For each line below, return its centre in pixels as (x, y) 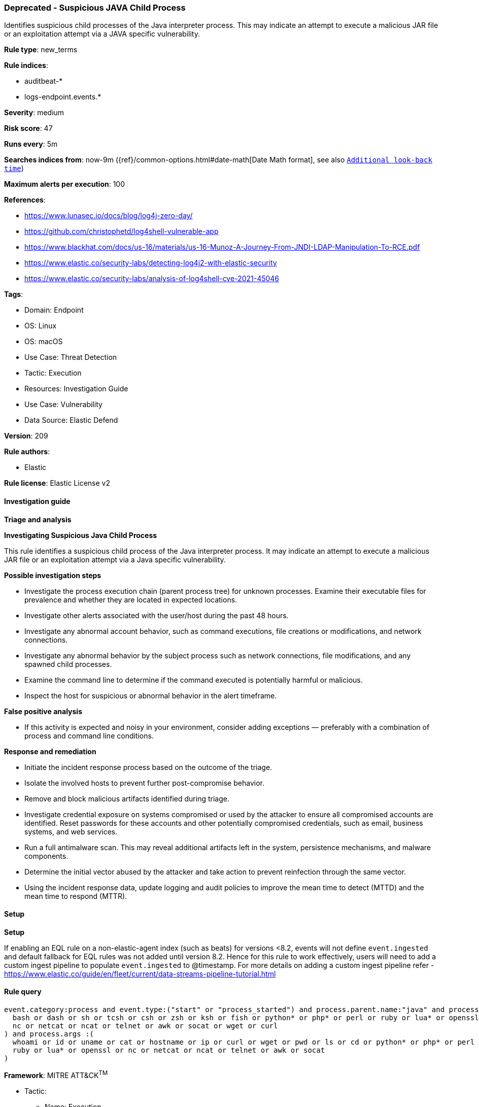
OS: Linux (41, 326)
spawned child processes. (68, 664)
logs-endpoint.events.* (63, 97)
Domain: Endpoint (54, 310)
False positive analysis (43, 711)
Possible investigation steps (53, 575)
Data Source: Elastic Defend (71, 420)
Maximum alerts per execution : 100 (65, 184)
